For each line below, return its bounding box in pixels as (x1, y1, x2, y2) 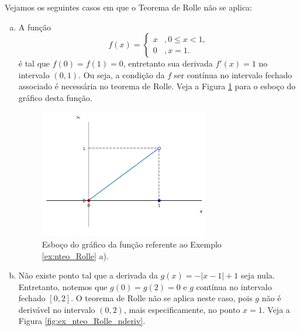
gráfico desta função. (18, 91, 92, 103)
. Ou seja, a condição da (78, 68, 165, 81)
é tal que (18, 57, 50, 69)
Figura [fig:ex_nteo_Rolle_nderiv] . (18, 315, 146, 327)
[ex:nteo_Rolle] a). (42, 249, 109, 262)
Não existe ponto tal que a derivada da (18, 269, 158, 281)
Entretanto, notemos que (18, 280, 108, 292)
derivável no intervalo (18, 303, 95, 315)
